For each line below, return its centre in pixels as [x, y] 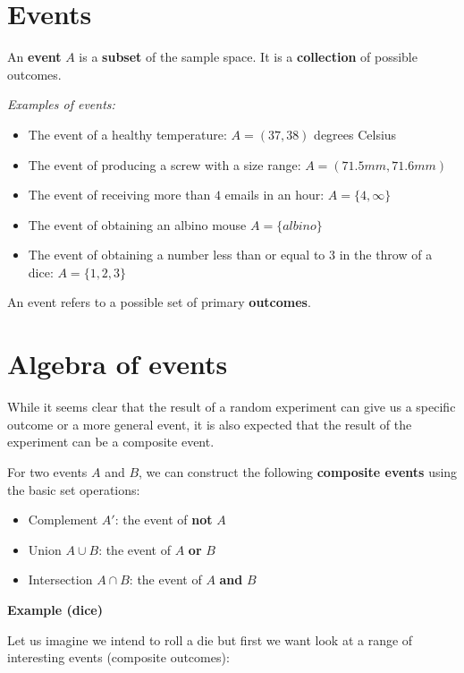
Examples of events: [61, 104]
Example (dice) [55, 609]
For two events [47, 471]
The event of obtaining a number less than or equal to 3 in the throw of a [230, 255]
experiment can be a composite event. [111, 442]
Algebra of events [118, 364]
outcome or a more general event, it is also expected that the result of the [210, 424]
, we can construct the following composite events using [298, 471]
